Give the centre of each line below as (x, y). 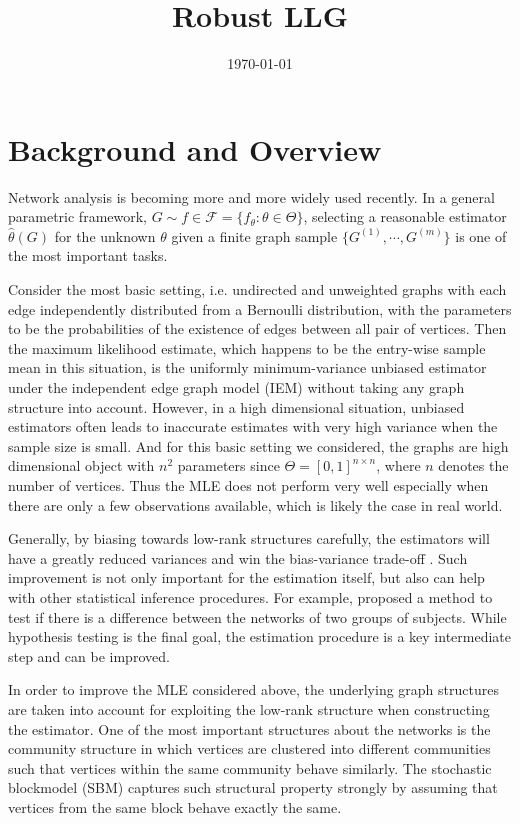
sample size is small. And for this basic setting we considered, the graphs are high (258, 445)
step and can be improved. (89, 655)
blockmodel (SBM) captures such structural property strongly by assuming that (253, 787)
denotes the (473, 465)
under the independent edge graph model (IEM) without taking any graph (236, 387)
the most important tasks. (88, 255)
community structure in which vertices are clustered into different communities (249, 748)
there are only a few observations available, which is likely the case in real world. (255, 504)
